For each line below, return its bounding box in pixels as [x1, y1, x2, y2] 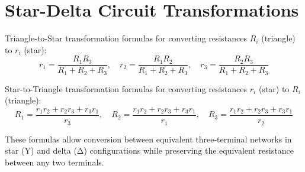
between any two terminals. [5, 155, 104, 168]
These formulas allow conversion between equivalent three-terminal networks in [5, 132, 292, 145]
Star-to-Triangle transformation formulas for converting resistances [5, 82, 248, 95]
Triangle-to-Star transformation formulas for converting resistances [5, 32, 248, 44]
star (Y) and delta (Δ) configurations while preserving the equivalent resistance [5, 144, 294, 157]
